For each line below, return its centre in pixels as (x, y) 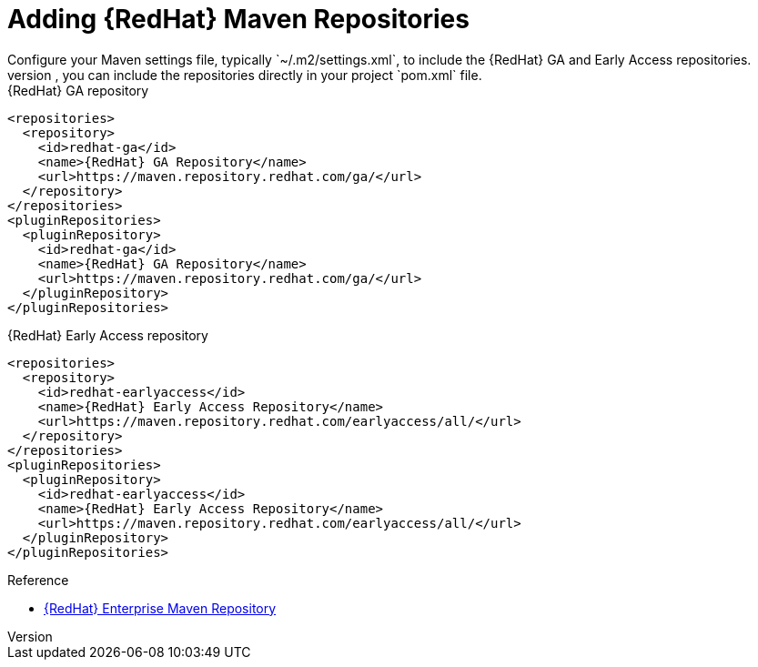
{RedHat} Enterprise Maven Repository (160, 608)
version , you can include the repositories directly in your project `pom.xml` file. (245, 75)
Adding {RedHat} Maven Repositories (238, 19)
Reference (38, 580)
